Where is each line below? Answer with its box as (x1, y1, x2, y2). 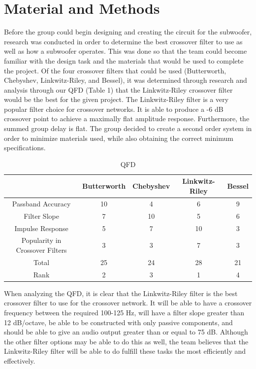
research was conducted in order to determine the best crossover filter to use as (4, 36, 243, 46)
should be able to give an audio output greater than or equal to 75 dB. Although (4, 327, 248, 337)
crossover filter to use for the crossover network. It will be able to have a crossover (4, 298, 252, 308)
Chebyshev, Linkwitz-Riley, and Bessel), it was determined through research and (4, 75, 247, 85)
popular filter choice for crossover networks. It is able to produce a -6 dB (4, 103, 224, 114)
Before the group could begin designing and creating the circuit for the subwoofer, (4, 27, 252, 37)
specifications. (4, 142, 46, 153)
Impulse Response (14, 223, 68, 233)
